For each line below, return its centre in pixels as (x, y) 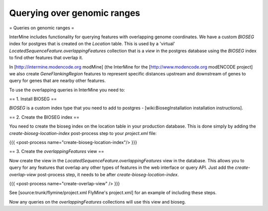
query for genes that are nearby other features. (58, 81)
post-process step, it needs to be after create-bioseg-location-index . (108, 174)
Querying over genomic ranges (75, 13)
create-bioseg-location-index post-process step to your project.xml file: (83, 133)
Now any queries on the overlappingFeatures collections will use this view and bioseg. (98, 202)
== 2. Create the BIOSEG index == (44, 117)
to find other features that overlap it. (46, 58)
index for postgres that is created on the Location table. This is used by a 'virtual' (92, 44)
